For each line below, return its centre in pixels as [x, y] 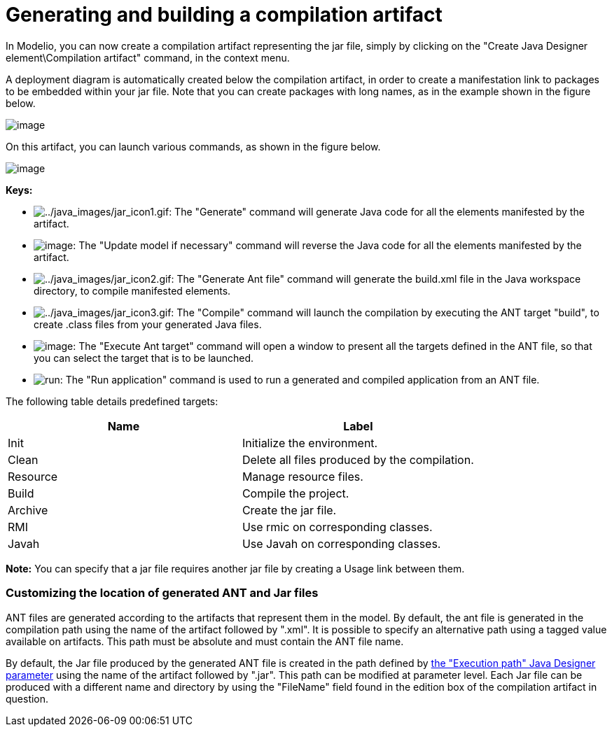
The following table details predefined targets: [112, 401]
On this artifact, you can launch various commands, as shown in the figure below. [193, 146]
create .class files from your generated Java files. [148, 324]
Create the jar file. [289, 510]
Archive [28, 510]
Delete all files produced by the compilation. [358, 459]
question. [27, 698]
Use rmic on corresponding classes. [337, 527]
